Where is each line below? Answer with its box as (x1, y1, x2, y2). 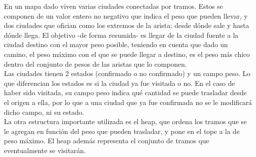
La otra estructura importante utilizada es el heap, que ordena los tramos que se (4, 116, 247, 127)
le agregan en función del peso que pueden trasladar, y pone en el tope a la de (4, 126, 240, 136)
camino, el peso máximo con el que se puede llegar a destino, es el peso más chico (4, 49, 250, 59)
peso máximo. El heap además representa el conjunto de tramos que (4, 135, 209, 146)
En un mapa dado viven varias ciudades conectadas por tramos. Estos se (4, 1, 223, 11)
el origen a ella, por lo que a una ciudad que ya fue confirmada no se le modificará (4, 97, 252, 107)
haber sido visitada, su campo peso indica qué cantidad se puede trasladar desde (4, 87, 247, 98)
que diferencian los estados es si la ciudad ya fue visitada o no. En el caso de (4, 78, 235, 88)
